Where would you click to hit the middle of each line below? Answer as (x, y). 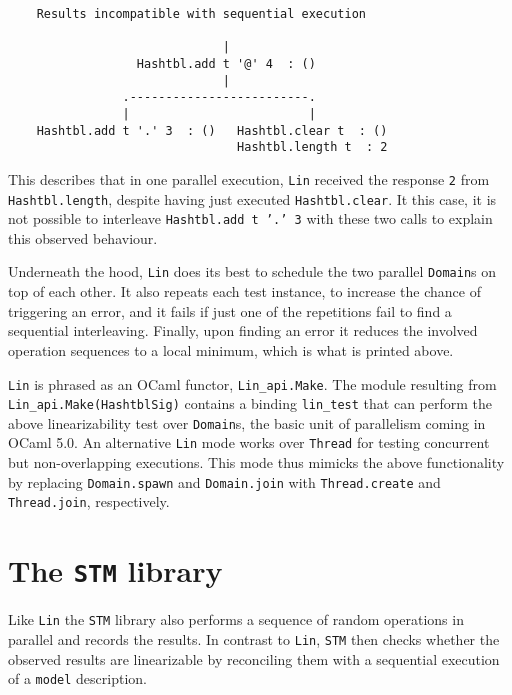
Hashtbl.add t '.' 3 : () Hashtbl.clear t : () (212, 130)
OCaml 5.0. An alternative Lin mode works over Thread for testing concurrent (249, 442)
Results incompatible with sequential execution (201, 14)
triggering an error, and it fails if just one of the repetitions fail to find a (230, 310)
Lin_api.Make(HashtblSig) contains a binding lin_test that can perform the (250, 403)
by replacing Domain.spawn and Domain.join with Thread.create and (224, 481)
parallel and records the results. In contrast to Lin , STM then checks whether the (254, 638)
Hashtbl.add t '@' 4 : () (226, 63)
